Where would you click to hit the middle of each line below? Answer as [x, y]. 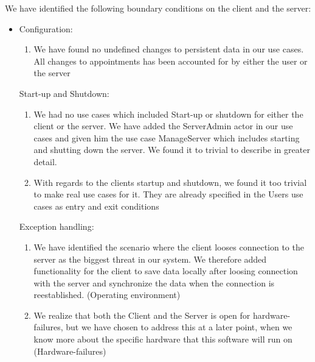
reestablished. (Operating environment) [107, 295]
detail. [45, 161]
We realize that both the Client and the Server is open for [142, 315]
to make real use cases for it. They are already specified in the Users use [168, 194]
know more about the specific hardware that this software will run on [163, 339]
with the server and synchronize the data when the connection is [154, 282]
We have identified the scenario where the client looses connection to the [169, 247]
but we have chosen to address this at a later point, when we [179, 327]
